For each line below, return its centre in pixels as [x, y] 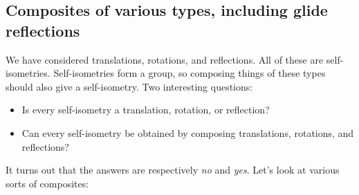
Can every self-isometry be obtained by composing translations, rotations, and [188, 132]
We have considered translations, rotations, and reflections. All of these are [165, 59]
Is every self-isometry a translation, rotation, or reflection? [146, 110]
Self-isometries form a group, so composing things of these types [190, 73]
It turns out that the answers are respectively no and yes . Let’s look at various [173, 170]
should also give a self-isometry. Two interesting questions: [129, 86]
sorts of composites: [47, 183]
